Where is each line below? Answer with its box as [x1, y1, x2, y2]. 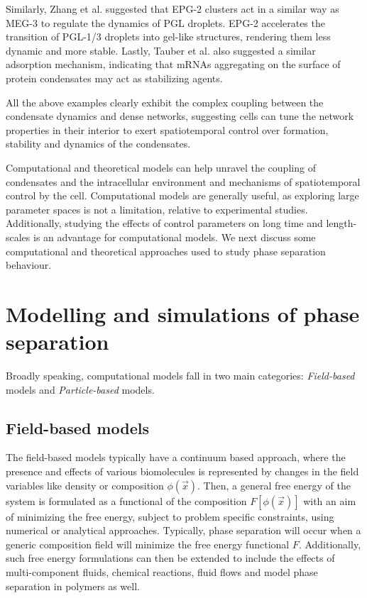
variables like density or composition [6, 477, 164, 492]
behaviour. [6, 258, 52, 272]
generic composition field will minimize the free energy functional [6, 536, 290, 551]
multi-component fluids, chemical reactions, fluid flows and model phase [6, 564, 318, 579]
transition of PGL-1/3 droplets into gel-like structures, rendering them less [6, 29, 331, 44]
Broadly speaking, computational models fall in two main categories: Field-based [6, 368, 355, 382]
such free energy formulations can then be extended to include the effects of [6, 550, 335, 565]
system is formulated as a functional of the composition [6, 493, 247, 508]
